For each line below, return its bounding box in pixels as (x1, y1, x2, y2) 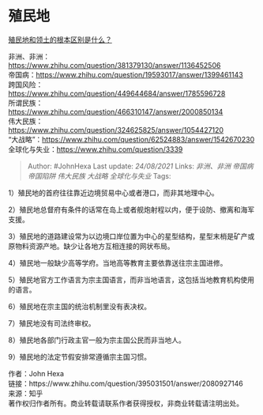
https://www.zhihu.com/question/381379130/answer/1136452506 (8, 60, 221, 70)
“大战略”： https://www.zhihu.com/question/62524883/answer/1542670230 (8, 134, 255, 144)
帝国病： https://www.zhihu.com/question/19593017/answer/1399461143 (8, 70, 243, 79)
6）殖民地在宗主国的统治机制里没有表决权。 (8, 301, 152, 311)
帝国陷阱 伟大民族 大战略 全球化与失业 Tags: (27, 171, 171, 180)
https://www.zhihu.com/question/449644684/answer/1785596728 (8, 89, 226, 98)
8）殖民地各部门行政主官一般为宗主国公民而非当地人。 (8, 335, 186, 345)
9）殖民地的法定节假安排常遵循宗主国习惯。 (8, 352, 152, 361)
